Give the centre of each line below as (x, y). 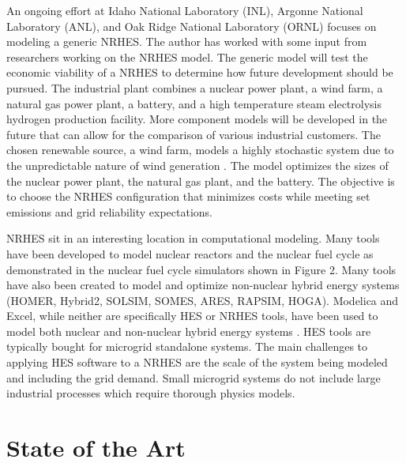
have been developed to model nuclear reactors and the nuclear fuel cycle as (190, 253)
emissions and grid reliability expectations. (109, 211)
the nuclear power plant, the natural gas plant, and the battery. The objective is (201, 181)
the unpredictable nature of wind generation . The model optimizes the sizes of (197, 165)
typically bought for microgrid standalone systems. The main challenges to (187, 346)
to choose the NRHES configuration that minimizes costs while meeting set (188, 196)
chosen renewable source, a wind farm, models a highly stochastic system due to (200, 150)
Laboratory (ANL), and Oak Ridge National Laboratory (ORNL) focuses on (192, 26)
